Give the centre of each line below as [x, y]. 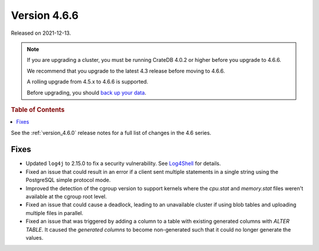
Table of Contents [38, 110]
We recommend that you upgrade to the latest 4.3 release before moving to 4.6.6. [126, 71]
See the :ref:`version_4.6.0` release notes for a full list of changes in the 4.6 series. [111, 133]
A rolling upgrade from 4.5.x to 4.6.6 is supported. [88, 82]
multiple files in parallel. [55, 213]
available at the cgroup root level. [66, 197]
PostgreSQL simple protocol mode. [68, 180]
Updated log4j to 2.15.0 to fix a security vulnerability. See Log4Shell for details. [123, 164]
